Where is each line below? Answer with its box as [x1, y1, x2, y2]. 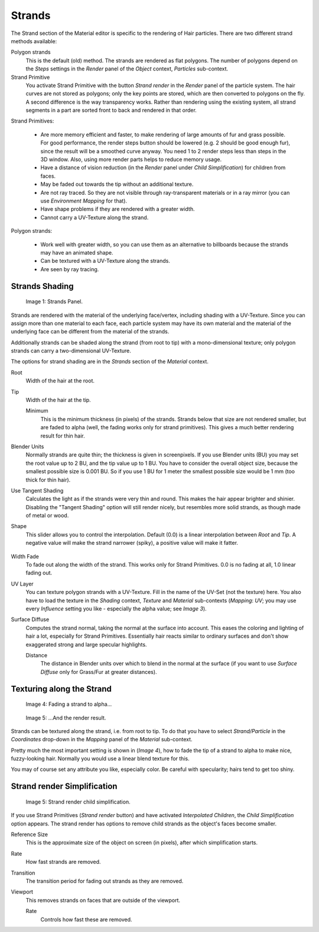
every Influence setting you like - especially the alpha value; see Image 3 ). [25, 605, 207, 612]
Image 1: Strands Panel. [25, 298, 83, 305]
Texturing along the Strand [11, 684, 112, 694]
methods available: [11, 37, 57, 44]
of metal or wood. [25, 512, 69, 519]
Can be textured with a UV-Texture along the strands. [40, 258, 171, 265]
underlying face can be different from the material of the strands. [11, 328, 170, 335]
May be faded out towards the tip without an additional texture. [40, 181, 194, 188]
